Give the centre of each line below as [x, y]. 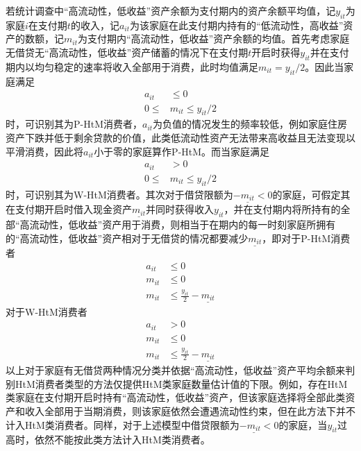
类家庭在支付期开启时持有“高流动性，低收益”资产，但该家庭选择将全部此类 [176, 397]
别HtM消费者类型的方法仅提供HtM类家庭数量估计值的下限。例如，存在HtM [177, 383]
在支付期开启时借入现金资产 [69, 209]
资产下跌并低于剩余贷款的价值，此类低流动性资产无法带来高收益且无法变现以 [180, 138]
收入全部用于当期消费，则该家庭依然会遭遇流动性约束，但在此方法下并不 [190, 411]
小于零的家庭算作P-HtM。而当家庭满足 [182, 151]
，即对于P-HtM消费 [306, 238]
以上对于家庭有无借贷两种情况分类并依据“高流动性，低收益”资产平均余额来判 [180, 370]
